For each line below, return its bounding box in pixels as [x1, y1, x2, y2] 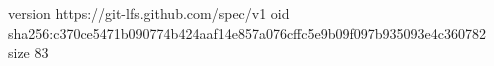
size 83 [8, 42, 49, 63]
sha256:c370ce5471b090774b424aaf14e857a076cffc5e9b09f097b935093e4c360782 [8, 22, 486, 43]
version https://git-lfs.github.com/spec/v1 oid [8, 3, 290, 23]
